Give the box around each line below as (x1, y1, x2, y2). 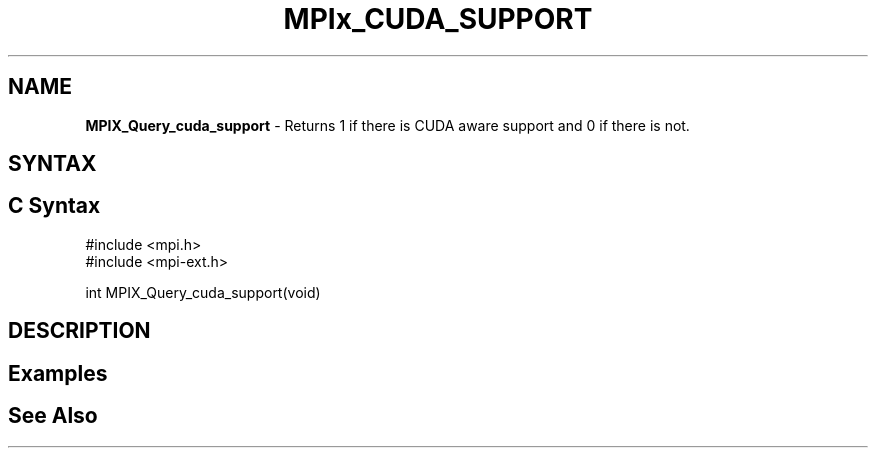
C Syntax (8, 193, 101, 219)
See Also (8, 403, 98, 429)
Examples (8, 360, 108, 386)
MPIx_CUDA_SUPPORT (283, 2, 593, 36)
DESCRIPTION (8, 318, 151, 344)
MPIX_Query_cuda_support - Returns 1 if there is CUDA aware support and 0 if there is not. (85, 116, 690, 134)
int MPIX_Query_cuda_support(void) (85, 283, 321, 301)
